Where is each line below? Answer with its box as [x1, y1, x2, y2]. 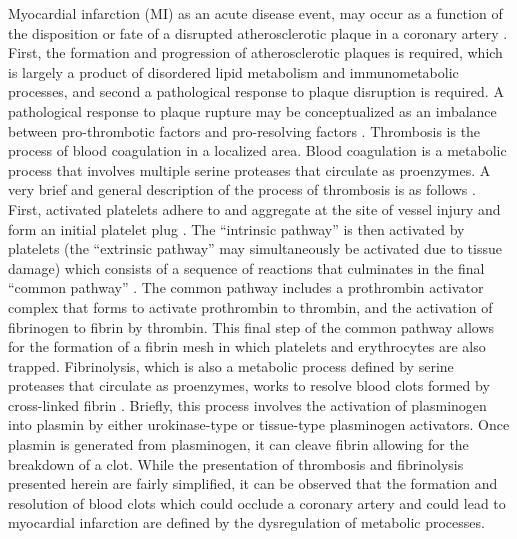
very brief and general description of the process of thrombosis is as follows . [8, 179, 476, 200]
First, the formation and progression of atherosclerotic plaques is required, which [8, 42, 503, 63]
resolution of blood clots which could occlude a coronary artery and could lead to [8, 492, 506, 513]
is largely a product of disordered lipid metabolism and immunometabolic [8, 61, 459, 82]
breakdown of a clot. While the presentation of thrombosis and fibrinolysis [8, 453, 464, 474]
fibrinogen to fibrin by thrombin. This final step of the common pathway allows [8, 316, 495, 337]
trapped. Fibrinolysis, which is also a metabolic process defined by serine [8, 355, 454, 376]
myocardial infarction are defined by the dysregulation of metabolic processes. [8, 512, 485, 533]
